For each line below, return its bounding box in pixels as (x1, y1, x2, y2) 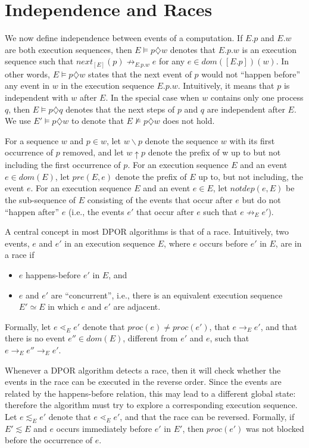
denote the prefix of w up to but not (148, 146, 281, 158)
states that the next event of (88, 67, 192, 80)
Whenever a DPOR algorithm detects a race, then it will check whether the (5, 363, 281, 376)
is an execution (242, 43, 296, 55)
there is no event (5, 332, 65, 344)
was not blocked (246, 422, 304, 434)
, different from (123, 332, 178, 344)
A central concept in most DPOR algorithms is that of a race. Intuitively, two (5, 225, 289, 238)
